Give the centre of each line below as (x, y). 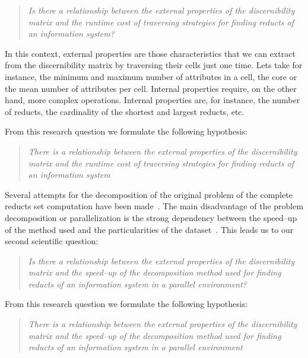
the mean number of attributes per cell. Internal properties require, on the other (151, 88)
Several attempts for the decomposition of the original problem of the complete (149, 194)
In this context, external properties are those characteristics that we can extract (150, 53)
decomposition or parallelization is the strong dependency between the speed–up (151, 217)
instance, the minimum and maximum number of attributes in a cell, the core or (151, 76)
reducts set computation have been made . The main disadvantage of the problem (154, 206)
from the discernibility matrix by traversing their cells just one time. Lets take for (154, 65)
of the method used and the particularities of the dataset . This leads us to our (149, 229)
